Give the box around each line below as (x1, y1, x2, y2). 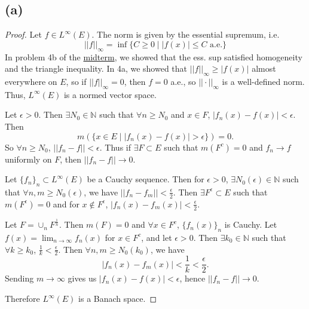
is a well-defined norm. (222, 75, 305, 87)
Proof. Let (5, 28, 42, 41)
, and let (141, 231, 172, 243)
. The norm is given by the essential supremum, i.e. (91, 28, 280, 41)
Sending (5, 272, 34, 284)
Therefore (5, 292, 40, 305)
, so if (66, 75, 87, 87)
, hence (179, 272, 206, 284)
